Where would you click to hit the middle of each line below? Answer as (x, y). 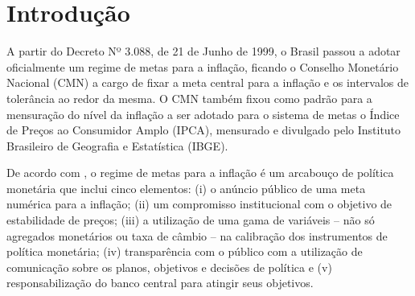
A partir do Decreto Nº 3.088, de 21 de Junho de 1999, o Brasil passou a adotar (203, 51)
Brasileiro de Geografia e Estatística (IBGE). (117, 145)
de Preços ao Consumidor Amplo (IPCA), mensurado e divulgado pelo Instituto (204, 130)
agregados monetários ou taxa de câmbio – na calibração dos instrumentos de (197, 235)
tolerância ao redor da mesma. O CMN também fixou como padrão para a (189, 98)
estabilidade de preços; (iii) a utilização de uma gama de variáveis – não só (191, 220)
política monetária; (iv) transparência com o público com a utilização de (185, 251)
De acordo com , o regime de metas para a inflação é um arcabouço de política (200, 173)
